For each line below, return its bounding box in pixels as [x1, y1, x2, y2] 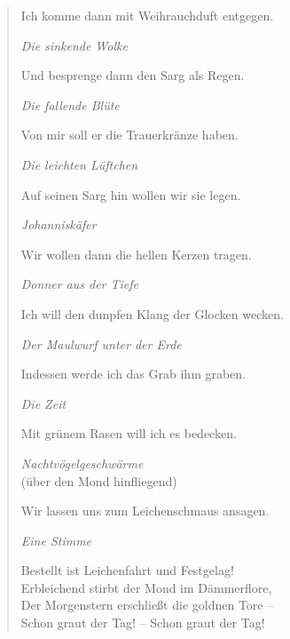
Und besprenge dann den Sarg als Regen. [20, 66, 245, 84]
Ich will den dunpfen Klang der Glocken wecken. [20, 304, 284, 323]
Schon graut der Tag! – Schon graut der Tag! [20, 613, 265, 632]
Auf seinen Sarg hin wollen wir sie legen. [20, 185, 241, 204]
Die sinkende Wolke [20, 36, 128, 54]
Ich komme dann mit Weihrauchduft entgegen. [20, 6, 274, 24]
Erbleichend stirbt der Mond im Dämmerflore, [20, 578, 272, 596]
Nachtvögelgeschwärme [20, 453, 144, 472]
